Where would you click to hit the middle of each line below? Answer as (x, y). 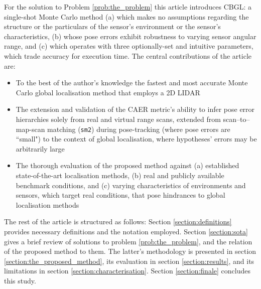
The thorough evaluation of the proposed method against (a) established (127, 165)
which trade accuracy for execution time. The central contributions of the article (128, 55)
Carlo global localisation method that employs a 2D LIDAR (108, 92)
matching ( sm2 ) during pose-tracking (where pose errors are (139, 129)
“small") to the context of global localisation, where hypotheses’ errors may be (136, 139)
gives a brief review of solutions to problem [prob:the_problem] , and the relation (128, 241)
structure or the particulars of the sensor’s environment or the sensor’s (112, 26)
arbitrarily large (40, 148)
